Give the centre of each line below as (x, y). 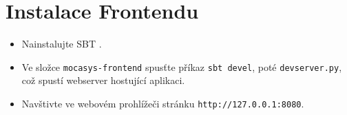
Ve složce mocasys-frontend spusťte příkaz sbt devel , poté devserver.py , (182, 66)
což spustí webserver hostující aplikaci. (103, 80)
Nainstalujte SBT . (62, 44)
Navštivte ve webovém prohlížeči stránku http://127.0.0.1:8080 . (163, 103)
